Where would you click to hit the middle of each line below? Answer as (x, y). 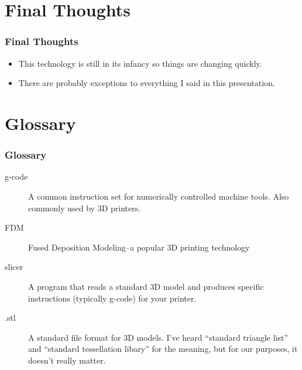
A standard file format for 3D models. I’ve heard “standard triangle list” (158, 337)
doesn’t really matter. (67, 360)
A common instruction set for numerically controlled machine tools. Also (159, 196)
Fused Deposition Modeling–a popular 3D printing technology (139, 247)
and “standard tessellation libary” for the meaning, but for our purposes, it (163, 349)
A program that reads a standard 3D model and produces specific (146, 286)
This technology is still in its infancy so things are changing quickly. (140, 63)
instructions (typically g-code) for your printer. (112, 298)
